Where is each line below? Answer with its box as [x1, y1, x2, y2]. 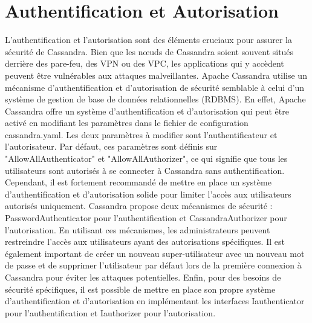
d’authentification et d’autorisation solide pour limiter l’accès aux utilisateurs [5, 187, 291, 200]
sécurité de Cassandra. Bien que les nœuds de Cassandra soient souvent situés [5, 45, 294, 58]
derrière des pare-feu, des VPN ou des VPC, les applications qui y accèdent [5, 57, 284, 70]
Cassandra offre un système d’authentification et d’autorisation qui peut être [5, 104, 289, 117]
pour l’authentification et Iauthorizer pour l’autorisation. [5, 306, 216, 319]
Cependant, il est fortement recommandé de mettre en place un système [5, 176, 271, 188]
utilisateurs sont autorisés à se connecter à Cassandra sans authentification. [5, 164, 285, 176]
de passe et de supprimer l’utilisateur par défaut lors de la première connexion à [5, 259, 302, 271]
